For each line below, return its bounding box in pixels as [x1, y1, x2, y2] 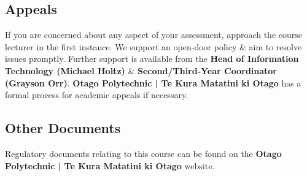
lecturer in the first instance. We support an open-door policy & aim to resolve [5, 40, 302, 53]
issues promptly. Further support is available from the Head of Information [5, 52, 299, 65]
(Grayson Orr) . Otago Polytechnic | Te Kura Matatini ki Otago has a [5, 76, 301, 89]
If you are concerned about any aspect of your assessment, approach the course [5, 28, 303, 41]
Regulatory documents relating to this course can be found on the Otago [5, 147, 282, 159]
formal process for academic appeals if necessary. [5, 88, 188, 101]
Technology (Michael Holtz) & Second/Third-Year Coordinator [5, 64, 278, 77]
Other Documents [5, 118, 121, 137]
